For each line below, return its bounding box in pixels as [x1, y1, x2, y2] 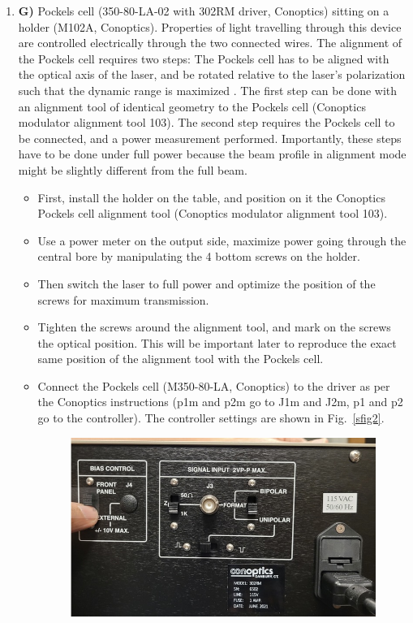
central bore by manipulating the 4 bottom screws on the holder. [37, 248, 360, 265]
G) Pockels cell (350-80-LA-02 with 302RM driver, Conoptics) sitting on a [18, 2, 389, 19]
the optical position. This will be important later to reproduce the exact [37, 334, 397, 351]
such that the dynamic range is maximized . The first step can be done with [18, 81, 398, 98]
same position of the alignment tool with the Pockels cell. [37, 350, 324, 367]
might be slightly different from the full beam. [18, 161, 247, 178]
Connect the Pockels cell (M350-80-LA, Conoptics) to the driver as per [37, 377, 390, 394]
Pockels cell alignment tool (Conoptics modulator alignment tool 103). [37, 205, 388, 222]
